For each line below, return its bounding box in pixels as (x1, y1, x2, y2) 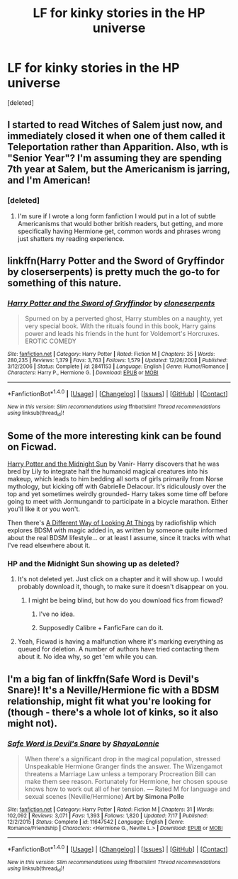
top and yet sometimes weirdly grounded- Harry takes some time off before (7, 490, 229, 498)
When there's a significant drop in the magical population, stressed (24, 755, 221, 763)
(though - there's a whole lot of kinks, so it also (7, 706, 219, 718)
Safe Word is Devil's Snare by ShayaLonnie (7, 739, 159, 749)
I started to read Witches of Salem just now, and (7, 119, 223, 131)
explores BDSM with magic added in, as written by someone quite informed (7, 526, 228, 534)
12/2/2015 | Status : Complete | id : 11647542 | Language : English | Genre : (7, 819, 185, 826)
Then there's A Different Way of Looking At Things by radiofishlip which (7, 519, 217, 527)
